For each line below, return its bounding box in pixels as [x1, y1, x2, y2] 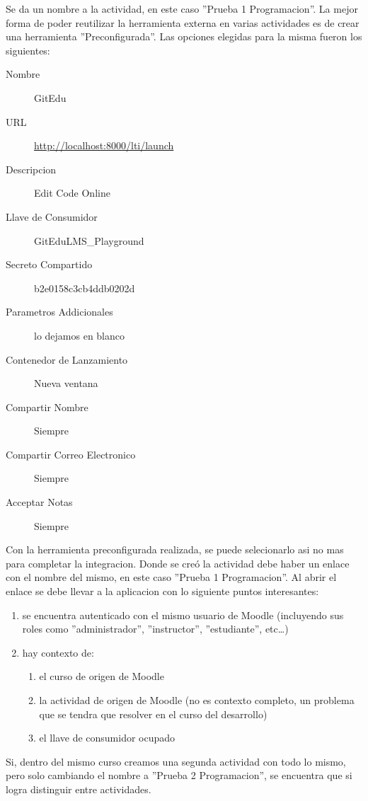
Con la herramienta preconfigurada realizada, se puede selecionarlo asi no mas [6, 542, 344, 557]
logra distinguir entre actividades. [6, 781, 151, 796]
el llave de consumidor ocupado [39, 730, 176, 745]
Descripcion [6, 161, 57, 176]
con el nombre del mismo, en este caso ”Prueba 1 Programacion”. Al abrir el [6, 570, 337, 584]
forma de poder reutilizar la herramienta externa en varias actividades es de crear [6, 15, 360, 30]
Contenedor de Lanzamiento [6, 352, 128, 367]
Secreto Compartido [6, 257, 93, 272]
